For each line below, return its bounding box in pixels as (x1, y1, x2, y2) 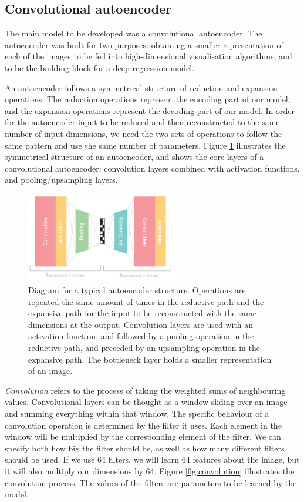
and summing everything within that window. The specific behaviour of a (5, 407, 269, 419)
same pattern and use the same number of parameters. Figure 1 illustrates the (5, 139, 286, 151)
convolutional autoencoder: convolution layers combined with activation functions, (5, 162, 300, 174)
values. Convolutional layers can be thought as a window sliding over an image (5, 396, 288, 408)
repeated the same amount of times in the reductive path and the (28, 295, 264, 307)
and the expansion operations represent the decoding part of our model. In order (5, 104, 295, 116)
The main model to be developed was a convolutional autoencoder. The (5, 27, 262, 39)
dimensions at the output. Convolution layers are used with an (28, 318, 254, 330)
